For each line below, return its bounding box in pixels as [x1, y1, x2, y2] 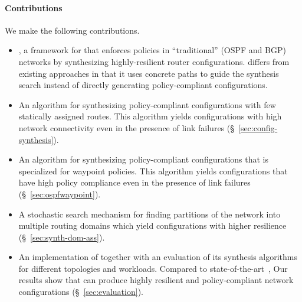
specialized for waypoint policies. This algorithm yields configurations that [18, 164, 288, 177]
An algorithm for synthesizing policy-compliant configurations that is [18, 153, 268, 165]
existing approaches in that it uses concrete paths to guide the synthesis [18, 67, 279, 79]
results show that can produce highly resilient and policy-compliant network [18, 274, 294, 286]
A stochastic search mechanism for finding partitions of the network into [18, 207, 281, 220]
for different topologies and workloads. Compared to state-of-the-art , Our [18, 262, 288, 274]
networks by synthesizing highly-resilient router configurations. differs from [18, 55, 290, 67]
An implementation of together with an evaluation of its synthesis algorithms [18, 251, 297, 263]
